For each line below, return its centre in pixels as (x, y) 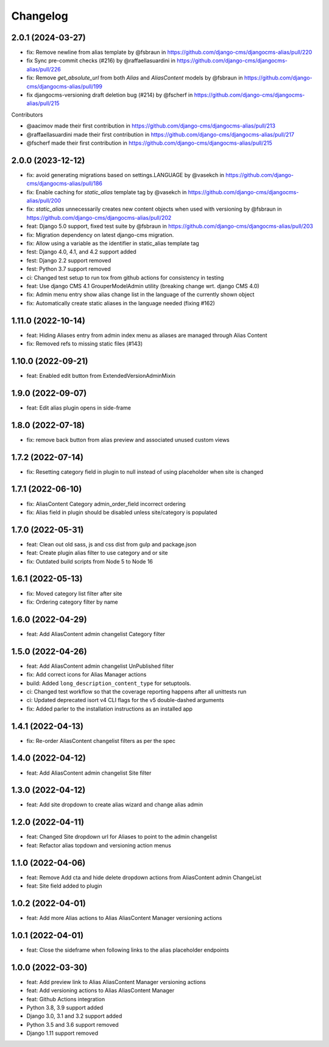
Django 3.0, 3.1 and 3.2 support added (74, 1016)
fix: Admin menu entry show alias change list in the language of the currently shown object (140, 295)
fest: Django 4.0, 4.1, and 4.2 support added (81, 252)
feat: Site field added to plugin (64, 886)
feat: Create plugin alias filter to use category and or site (97, 553)
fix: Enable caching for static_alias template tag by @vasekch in (107, 192)
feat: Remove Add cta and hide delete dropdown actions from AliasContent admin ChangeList (144, 877)
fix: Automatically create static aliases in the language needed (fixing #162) (121, 303)
